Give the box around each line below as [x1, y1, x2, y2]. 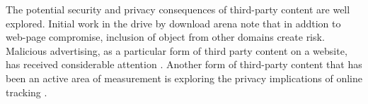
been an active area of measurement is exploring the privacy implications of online [6, 70, 362, 85]
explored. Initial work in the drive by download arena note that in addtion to [6, 15, 341, 30]
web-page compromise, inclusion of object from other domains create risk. [6, 30, 325, 44]
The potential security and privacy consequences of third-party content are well [6, 2, 350, 16]
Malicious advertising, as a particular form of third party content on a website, [6, 43, 347, 58]
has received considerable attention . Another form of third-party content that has [6, 57, 362, 72]
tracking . [6, 84, 47, 99]
